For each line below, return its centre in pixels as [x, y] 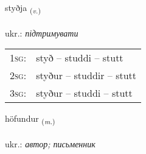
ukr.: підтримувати [42, 33]
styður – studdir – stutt [86, 75]
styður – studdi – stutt [84, 93]
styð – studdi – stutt [80, 58]
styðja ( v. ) [23, 8]
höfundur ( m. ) [30, 119]
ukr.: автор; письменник [50, 144]
